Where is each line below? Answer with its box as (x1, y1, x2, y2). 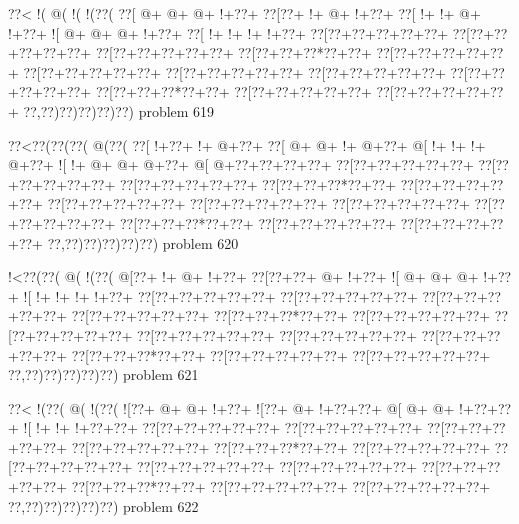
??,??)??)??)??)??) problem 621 (8, 364, 199, 385)
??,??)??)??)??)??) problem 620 (47, 232, 239, 253)
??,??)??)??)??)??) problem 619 (23, 100, 215, 121)
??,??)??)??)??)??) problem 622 (8, 495, 199, 516)
